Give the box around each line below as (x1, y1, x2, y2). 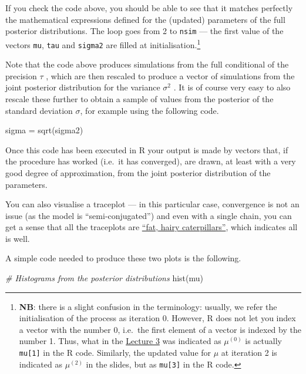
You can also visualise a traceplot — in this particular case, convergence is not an (5, 198, 300, 210)
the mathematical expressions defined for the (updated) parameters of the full (5, 13, 285, 25)
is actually (245, 335, 282, 347)
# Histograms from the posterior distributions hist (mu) (5, 272, 203, 284)
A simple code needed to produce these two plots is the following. (5, 252, 241, 264)
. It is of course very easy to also (173, 81, 291, 93)
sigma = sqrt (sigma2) (5, 124, 83, 136)
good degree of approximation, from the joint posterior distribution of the (5, 166, 271, 178)
